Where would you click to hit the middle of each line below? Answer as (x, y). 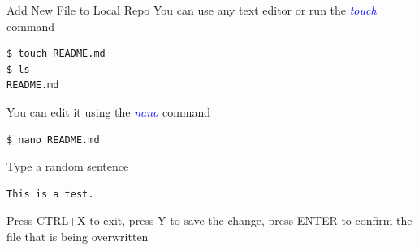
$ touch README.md (56, 54)
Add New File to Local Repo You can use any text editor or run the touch (192, 10)
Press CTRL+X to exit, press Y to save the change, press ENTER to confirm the (209, 220)
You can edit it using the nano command (109, 111)
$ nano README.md (53, 140)
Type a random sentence (68, 166)
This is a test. (50, 194)
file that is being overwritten (78, 236)
